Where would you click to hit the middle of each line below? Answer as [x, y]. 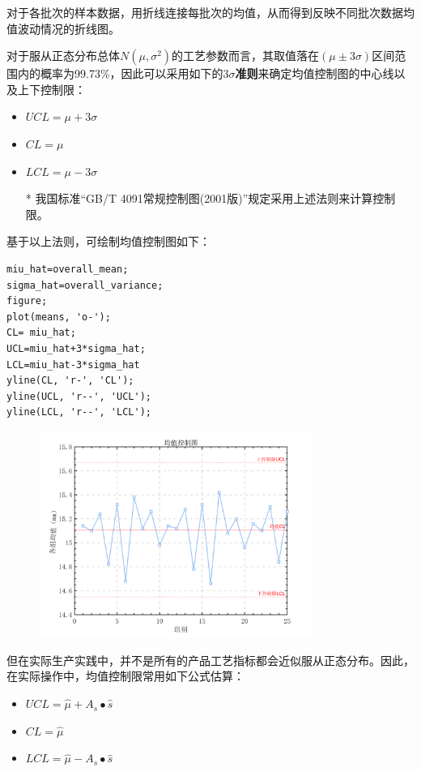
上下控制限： [51, 89]
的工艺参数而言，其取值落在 [246, 56]
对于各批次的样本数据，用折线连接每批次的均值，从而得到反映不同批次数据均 [210, 12]
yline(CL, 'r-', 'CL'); [70, 381]
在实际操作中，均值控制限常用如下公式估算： [125, 676]
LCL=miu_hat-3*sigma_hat [73, 365]
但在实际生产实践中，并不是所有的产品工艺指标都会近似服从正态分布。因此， [210, 660]
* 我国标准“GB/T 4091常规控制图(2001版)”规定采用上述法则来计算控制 [210, 198]
